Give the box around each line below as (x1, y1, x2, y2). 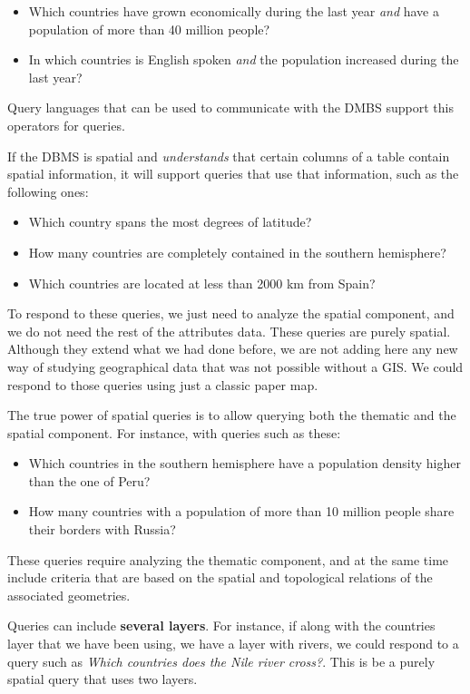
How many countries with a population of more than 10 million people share (28, 502, 455, 521)
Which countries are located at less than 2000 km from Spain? (28, 273, 376, 292)
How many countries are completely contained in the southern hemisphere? (28, 242, 446, 261)
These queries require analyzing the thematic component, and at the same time (7, 550, 449, 569)
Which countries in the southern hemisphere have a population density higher (28, 454, 461, 473)
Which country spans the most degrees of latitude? (28, 212, 312, 231)
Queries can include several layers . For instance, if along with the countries (7, 616, 436, 635)
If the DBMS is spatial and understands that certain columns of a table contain (7, 146, 450, 165)
